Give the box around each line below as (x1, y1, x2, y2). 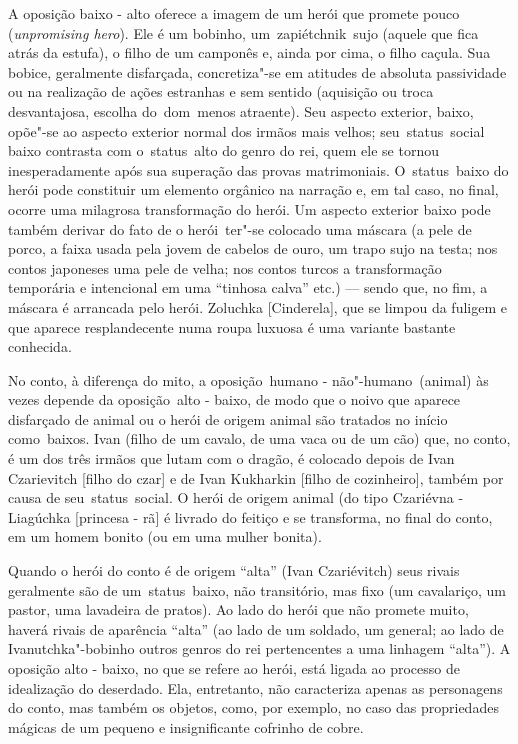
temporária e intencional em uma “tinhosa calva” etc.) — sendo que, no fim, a (8, 277, 488, 298)
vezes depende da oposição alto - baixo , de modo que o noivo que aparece (8, 389, 461, 410)
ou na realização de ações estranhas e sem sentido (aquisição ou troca (8, 81, 434, 102)
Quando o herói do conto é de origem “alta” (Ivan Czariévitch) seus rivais (8, 560, 460, 581)
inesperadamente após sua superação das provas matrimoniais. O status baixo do (8, 159, 509, 180)
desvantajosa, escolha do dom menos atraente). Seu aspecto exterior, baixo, (8, 100, 474, 121)
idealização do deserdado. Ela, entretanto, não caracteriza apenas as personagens (8, 677, 503, 698)
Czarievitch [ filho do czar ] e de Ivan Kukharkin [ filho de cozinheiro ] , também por (8, 467, 504, 488)
